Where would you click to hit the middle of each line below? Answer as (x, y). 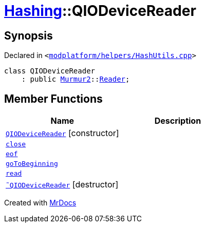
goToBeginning (32, 164)
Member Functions (53, 99)
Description (178, 121)
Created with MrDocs (40, 203)
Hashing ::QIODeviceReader (100, 11)
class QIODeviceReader (50, 71)
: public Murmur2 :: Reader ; (76, 79)
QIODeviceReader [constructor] (62, 133)
